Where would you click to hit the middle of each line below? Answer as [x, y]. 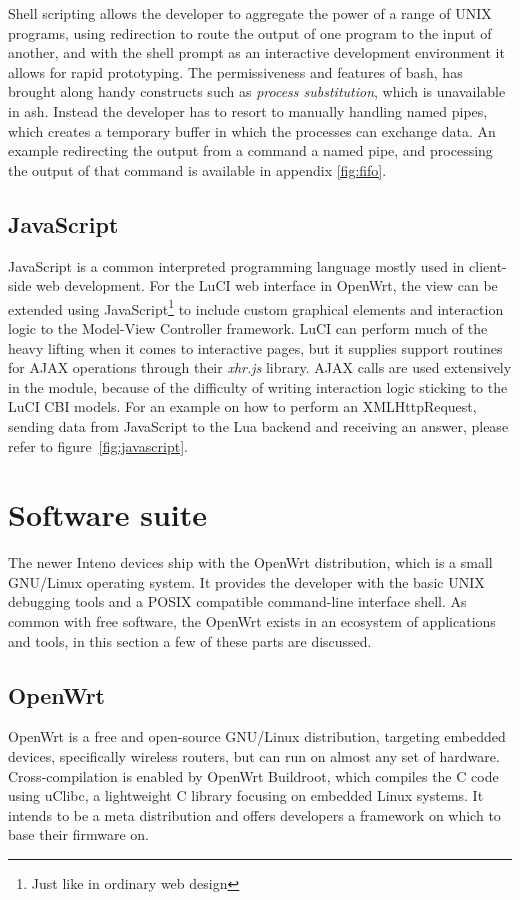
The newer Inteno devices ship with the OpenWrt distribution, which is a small [250, 562]
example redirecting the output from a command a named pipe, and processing [250, 150]
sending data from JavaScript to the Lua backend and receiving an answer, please [258, 425]
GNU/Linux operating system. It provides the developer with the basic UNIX [246, 581]
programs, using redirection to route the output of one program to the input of [250, 32]
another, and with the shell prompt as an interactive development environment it [256, 52]
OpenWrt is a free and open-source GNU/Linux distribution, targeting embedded [257, 736]
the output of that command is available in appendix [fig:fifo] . [197, 169]
